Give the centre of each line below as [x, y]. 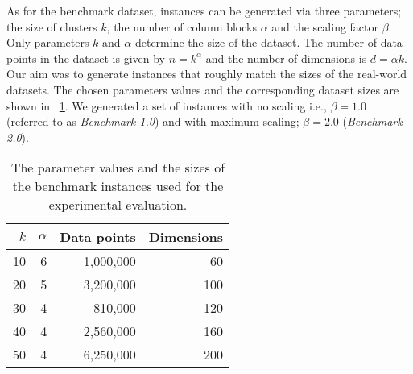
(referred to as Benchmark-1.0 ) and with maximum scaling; [153, 121]
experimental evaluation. [118, 205]
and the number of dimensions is [286, 58]
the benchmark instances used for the [118, 186]
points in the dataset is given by [86, 58]
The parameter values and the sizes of [118, 168]
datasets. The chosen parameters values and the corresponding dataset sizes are [203, 89]
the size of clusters [52, 26]
